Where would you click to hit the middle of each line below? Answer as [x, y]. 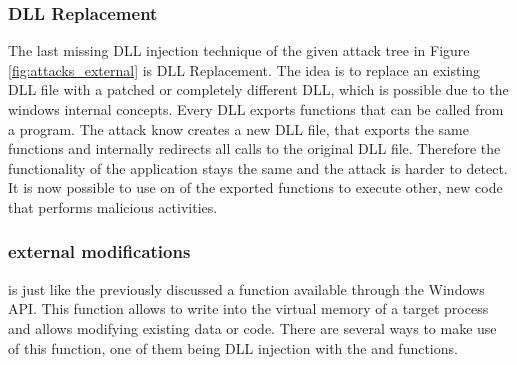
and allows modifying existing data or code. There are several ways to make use [252, 327]
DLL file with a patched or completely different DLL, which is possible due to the [258, 89]
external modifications [99, 251]
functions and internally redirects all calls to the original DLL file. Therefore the [254, 148]
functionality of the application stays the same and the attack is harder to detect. [258, 167]
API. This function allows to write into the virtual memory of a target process [248, 308]
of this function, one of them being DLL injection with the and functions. [233, 347]
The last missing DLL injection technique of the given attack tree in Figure [239, 50]
